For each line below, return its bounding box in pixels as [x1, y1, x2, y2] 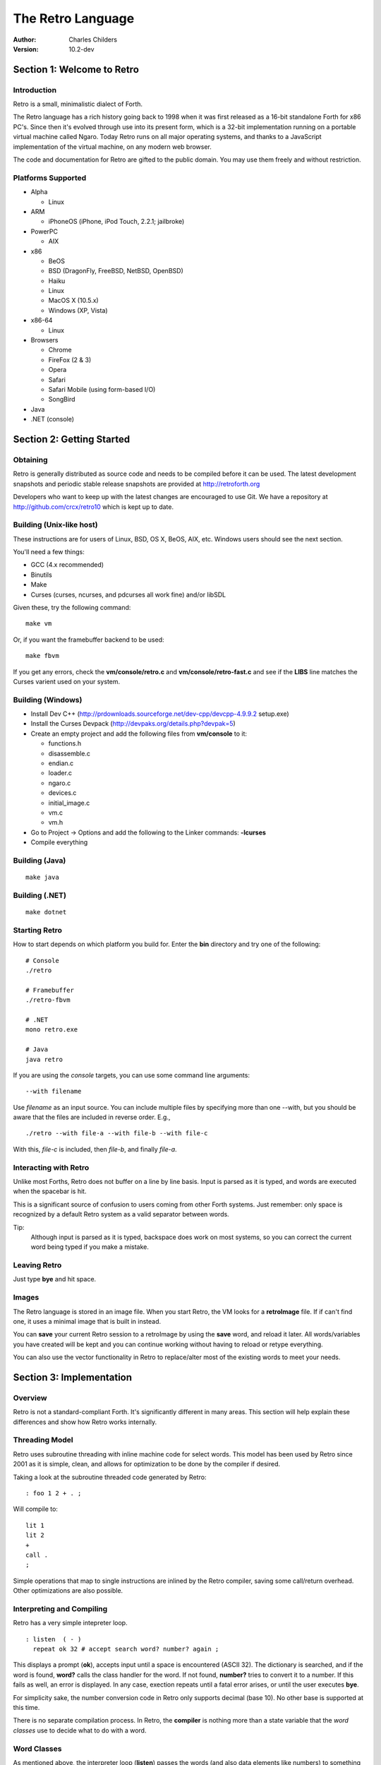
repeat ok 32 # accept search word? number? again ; [32, 1645, 219, 1653]
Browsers [30, 336, 59, 345]
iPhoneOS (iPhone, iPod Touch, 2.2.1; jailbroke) [48, 217, 185, 226]
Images [13, 1293, 40, 1303]
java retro [25, 1055, 64, 1063]
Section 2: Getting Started [13, 433, 131, 445]
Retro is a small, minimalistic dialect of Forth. [13, 100, 143, 109]
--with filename [25, 1087, 82, 1096]
